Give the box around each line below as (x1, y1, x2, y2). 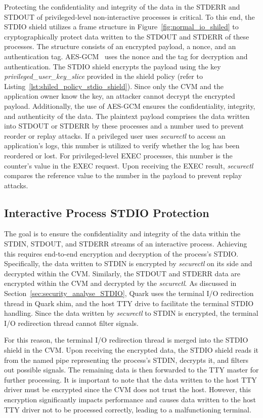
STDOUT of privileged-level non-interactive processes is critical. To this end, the (4, 11, 255, 22)
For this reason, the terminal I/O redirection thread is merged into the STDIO (4, 335, 248, 345)
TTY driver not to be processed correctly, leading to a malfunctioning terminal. (4, 404, 251, 414)
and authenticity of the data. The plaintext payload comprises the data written (4, 110, 250, 121)
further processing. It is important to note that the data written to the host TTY (4, 374, 257, 385)
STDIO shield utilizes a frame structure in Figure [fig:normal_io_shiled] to (4, 21, 239, 32)
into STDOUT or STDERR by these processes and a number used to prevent (4, 120, 244, 131)
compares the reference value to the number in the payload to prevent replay (4, 170, 242, 181)
